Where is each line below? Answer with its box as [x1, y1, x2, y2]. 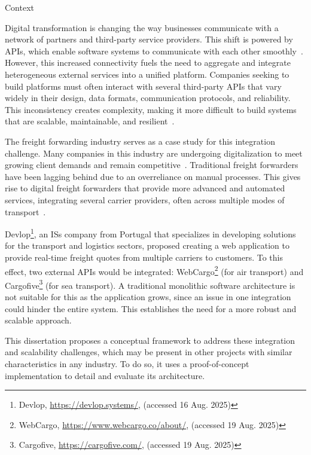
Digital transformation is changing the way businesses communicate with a [5, 21, 279, 33]
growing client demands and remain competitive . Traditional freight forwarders [5, 158, 298, 171]
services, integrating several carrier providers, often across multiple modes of [5, 193, 285, 206]
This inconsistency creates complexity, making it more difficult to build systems [5, 103, 297, 115]
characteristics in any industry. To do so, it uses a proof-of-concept [5, 358, 249, 370]
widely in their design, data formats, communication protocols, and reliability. [5, 91, 291, 104]
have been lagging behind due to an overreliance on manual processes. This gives [5, 170, 301, 182]
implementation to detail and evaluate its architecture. [5, 369, 205, 381]
